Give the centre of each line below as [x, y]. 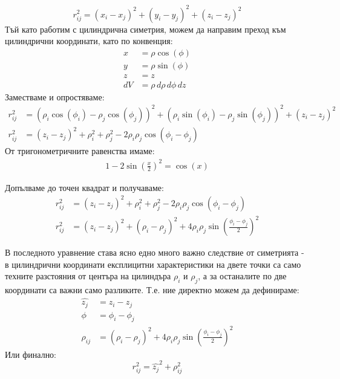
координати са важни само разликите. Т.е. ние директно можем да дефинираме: [152, 290]
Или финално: [31, 354]
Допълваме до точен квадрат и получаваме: [84, 187]
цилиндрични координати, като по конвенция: [89, 41]
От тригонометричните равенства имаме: [80, 151]
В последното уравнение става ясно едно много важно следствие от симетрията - [155, 252]
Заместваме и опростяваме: [55, 96]
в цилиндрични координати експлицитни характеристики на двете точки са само [153, 264]
